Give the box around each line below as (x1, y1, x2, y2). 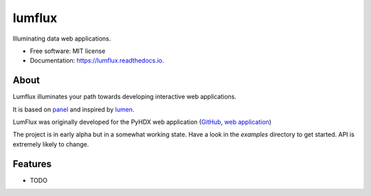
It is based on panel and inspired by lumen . (12, 105, 135, 113)
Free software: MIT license (30, 47, 106, 55)
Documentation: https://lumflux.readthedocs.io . (30, 56, 164, 65)
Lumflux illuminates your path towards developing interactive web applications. (12, 93, 237, 101)
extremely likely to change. (12, 140, 89, 148)
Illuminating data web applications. (12, 34, 111, 43)
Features (12, 158, 52, 170)
